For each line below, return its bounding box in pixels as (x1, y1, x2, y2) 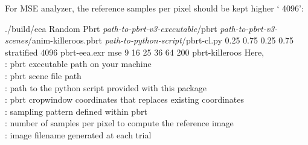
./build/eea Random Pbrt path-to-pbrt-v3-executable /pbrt (5, 22, 217, 34)
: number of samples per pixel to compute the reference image (5, 117, 234, 129)
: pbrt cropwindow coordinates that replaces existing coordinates (5, 93, 245, 106)
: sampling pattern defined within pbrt (5, 105, 147, 117)
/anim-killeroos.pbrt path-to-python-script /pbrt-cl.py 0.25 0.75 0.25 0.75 (27, 34, 294, 47)
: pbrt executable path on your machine (5, 57, 152, 70)
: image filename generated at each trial (5, 128, 152, 141)
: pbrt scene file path (5, 69, 82, 82)
